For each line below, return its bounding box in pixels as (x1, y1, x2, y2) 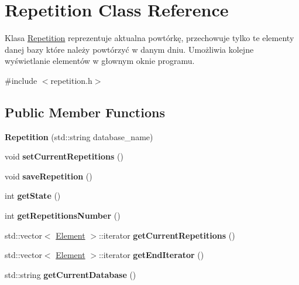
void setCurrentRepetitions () (5, 150, 123, 162)
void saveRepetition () (5, 169, 92, 182)
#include (5, 74, 37, 86)
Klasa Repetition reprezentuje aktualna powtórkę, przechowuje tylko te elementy (5, 32, 294, 44)
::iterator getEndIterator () (98, 249, 204, 261)
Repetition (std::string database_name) (5, 130, 153, 142)
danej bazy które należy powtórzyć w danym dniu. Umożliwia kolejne (5, 43, 254, 55)
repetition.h (50, 74, 92, 86)
